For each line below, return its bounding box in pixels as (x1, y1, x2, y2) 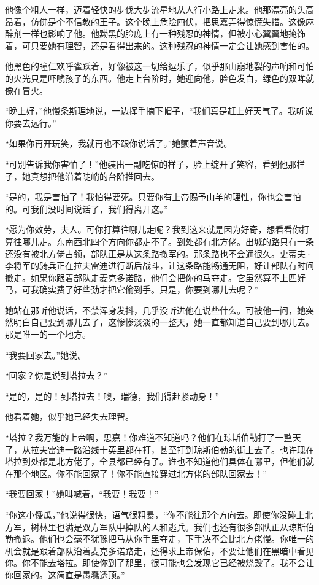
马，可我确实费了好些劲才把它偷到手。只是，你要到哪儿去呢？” (5, 283, 258, 296)
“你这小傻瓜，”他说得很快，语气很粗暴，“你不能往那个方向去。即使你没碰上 (5, 508, 305, 521)
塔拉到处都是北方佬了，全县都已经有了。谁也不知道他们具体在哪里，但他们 (5, 455, 306, 468)
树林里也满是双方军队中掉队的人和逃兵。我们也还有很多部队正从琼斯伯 (30, 520, 314, 533)
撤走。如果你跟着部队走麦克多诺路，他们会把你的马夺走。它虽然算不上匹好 (5, 271, 306, 284)
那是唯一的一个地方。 (5, 328, 91, 341)
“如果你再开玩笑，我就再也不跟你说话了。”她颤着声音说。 (5, 137, 233, 150)
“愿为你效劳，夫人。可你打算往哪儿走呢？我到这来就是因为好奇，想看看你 (5, 223, 301, 236)
